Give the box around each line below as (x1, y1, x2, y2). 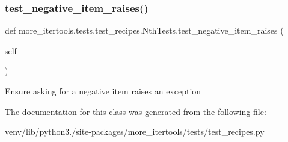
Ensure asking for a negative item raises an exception (5, 85, 201, 97)
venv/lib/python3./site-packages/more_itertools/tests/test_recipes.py (5, 125, 265, 138)
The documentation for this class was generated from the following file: (5, 105, 266, 117)
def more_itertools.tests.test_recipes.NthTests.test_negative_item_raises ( (5, 24, 284, 37)
